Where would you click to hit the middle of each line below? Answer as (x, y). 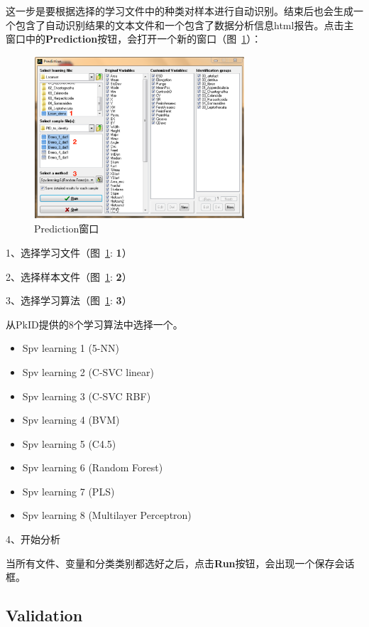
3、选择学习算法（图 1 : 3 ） (69, 300)
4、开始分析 (33, 539)
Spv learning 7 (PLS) (68, 491)
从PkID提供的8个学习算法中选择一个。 (94, 324)
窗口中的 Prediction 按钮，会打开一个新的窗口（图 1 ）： (134, 39)
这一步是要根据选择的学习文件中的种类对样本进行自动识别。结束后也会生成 (180, 11)
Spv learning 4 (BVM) (71, 420)
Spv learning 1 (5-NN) (71, 348)
